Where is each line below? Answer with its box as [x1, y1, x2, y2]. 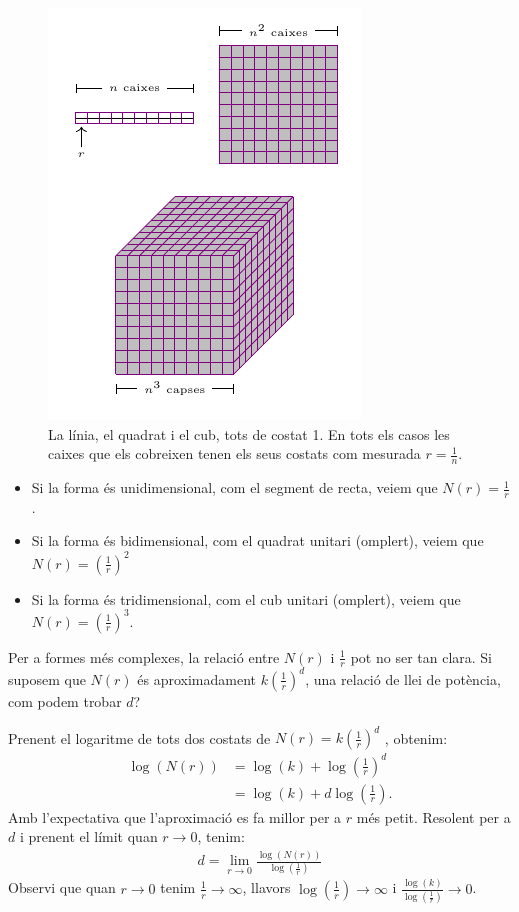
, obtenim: [384, 727, 448, 748]
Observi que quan [8, 877, 116, 898]
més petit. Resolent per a [356, 806, 511, 827]
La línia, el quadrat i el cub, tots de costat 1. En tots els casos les [48, 423, 450, 444]
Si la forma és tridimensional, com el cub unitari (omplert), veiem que [31, 588, 461, 609]
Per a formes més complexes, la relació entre [8, 646, 280, 667]
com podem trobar [8, 690, 122, 711]
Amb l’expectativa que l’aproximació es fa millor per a [8, 806, 342, 827]
